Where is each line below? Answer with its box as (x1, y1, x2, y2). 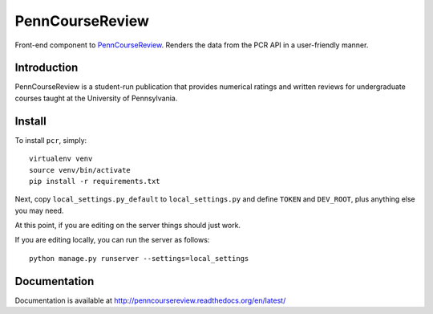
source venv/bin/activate (29, 165, 132, 174)
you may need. (14, 206, 64, 215)
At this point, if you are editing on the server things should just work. (14, 221, 241, 230)
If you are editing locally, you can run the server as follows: (14, 235, 210, 245)
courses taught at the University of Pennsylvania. (14, 93, 178, 103)
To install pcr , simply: (14, 135, 87, 145)
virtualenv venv (29, 154, 93, 164)
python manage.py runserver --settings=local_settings (29, 254, 249, 263)
